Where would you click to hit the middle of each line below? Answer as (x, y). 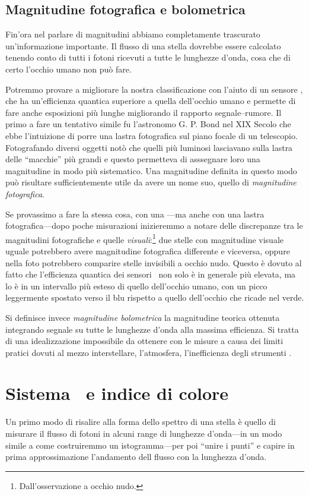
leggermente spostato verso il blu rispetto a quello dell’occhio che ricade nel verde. (155, 297)
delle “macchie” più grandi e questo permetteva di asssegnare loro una (133, 159)
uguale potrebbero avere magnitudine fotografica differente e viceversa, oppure (148, 250)
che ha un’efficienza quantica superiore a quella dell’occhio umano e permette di (151, 101)
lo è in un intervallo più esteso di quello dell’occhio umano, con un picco (136, 286)
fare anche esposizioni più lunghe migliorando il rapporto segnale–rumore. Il (144, 112)
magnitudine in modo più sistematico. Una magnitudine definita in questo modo (151, 170)
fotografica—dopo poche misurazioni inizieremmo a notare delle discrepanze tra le (154, 226)
